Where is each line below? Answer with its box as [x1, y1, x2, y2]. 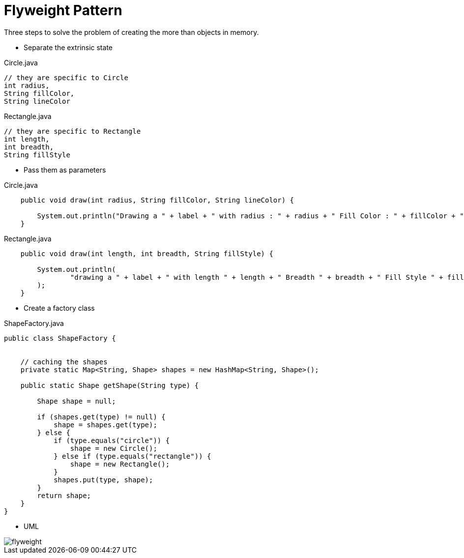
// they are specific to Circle [4, 73, 128, 82]
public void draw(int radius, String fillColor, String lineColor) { [20, 196, 294, 204]
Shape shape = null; [37, 397, 116, 405]
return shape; [37, 491, 91, 499]
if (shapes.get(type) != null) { [37, 412, 166, 421]
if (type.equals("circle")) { [54, 436, 170, 444]
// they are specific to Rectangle [4, 127, 141, 135]
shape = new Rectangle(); [70, 460, 170, 468]
